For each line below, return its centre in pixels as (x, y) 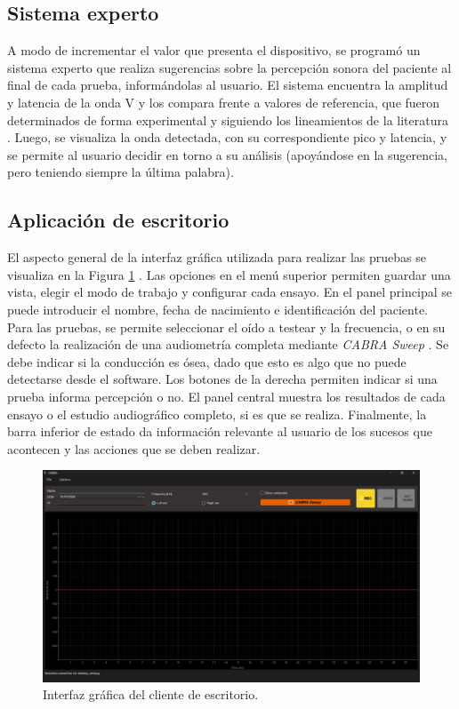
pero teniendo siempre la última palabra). (121, 172)
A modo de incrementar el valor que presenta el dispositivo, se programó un (214, 50)
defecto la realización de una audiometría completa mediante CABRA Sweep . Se (228, 344)
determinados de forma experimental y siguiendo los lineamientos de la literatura (228, 119)
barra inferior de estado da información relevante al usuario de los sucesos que (220, 431)
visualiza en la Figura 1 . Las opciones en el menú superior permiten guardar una (229, 274)
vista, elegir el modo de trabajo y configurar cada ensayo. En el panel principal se (229, 292)
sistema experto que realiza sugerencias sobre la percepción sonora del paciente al (229, 67)
